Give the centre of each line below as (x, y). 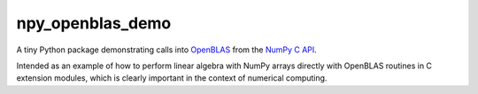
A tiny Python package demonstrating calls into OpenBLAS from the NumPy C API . (167, 50)
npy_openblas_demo (94, 23)
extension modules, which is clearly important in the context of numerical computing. (172, 78)
